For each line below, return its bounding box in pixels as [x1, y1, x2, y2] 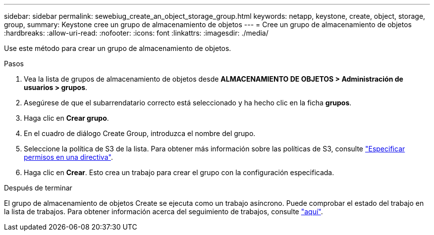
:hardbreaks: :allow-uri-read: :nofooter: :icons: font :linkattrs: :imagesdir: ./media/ [4, 29, 269, 37]
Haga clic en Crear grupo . [24, 114, 109, 122]
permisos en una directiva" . [24, 153, 113, 161]
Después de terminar [4, 184, 72, 192]
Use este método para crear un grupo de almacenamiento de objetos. [4, 44, 231, 52]
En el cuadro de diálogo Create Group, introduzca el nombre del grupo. [24, 129, 256, 138]
